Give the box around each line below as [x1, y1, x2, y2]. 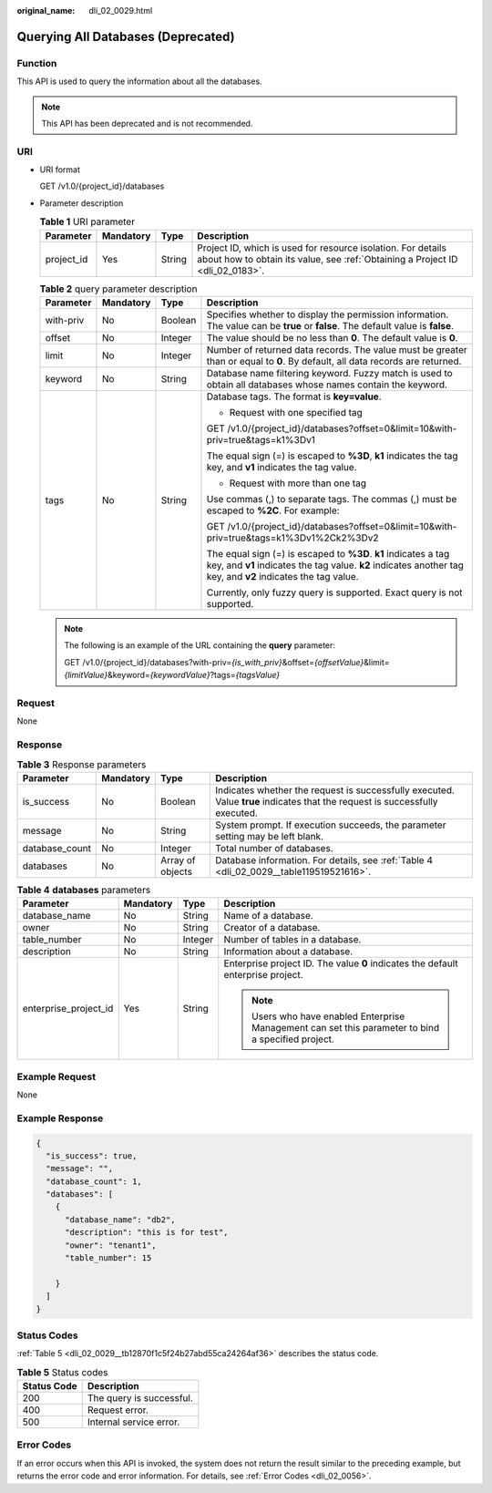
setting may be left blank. [215, 829, 323, 842]
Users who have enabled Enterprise [251, 1010, 405, 1023]
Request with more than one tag [229, 477, 367, 489]
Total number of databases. [215, 841, 333, 854]
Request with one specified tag [229, 407, 364, 418]
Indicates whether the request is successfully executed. [215, 784, 456, 797]
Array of [160, 853, 196, 866]
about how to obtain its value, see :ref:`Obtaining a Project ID [197, 252, 458, 265]
